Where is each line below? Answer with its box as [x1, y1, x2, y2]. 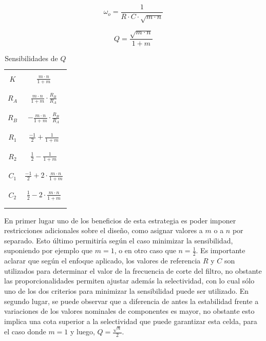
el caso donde [4, 326, 46, 337]
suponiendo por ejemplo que [4, 245, 93, 256]
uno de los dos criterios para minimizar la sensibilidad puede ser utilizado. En [4, 286, 249, 296]
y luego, [70, 326, 95, 337]
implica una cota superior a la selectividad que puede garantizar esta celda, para [4, 315, 257, 326]
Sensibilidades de [5, 53, 58, 64]
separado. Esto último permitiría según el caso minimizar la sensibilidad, [4, 235, 233, 245]
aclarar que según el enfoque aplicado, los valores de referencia [4, 255, 201, 266]
